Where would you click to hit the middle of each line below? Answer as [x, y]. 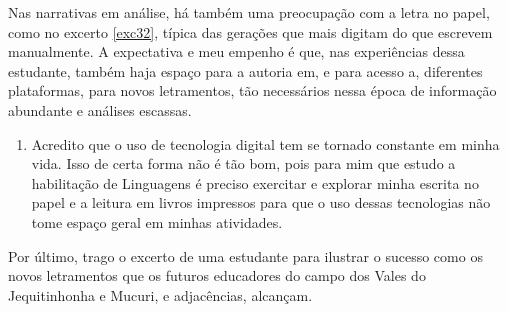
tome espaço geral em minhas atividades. [157, 221]
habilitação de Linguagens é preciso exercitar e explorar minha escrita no [255, 182]
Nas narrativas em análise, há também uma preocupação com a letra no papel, [249, 12]
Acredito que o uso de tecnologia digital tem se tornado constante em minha [265, 143]
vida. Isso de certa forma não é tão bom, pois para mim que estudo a [243, 163]
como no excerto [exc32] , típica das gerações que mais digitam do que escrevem [250, 31]
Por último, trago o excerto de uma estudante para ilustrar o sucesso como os [245, 255]
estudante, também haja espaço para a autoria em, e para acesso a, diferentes [245, 70]
